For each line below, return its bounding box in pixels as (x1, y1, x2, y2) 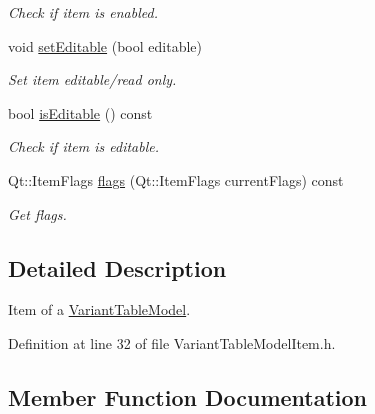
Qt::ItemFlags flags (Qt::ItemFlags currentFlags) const (8, 169, 344, 190)
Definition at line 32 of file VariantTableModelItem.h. (8, 332, 336, 353)
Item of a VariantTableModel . (8, 299, 191, 320)
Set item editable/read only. (8, 69, 177, 90)
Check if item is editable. (8, 136, 160, 157)
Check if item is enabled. (8, 2, 158, 22)
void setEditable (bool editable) (8, 35, 202, 56)
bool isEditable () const (8, 102, 153, 123)
